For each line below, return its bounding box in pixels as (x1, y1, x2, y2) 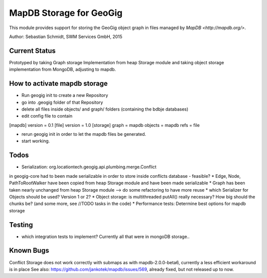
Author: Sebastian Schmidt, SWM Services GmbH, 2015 (9, 34, 123, 40)
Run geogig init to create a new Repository (21, 92, 108, 98)
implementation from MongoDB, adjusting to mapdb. (9, 67, 116, 73)
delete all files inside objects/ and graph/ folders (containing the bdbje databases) (21, 106, 189, 112)
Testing (9, 220, 33, 229)
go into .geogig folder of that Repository (21, 99, 103, 105)
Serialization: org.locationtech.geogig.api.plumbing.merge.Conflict (21, 164, 157, 170)
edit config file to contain (21, 113, 73, 119)
